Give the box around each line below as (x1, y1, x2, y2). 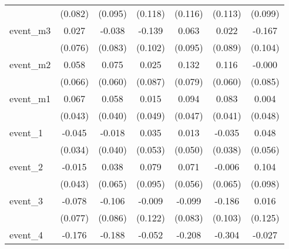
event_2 (9, 160, 43, 173)
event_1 (9, 126, 43, 139)
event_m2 (9, 58, 51, 71)
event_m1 (9, 92, 51, 105)
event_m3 (9, 23, 51, 37)
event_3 (9, 194, 43, 207)
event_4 (9, 228, 43, 241)
